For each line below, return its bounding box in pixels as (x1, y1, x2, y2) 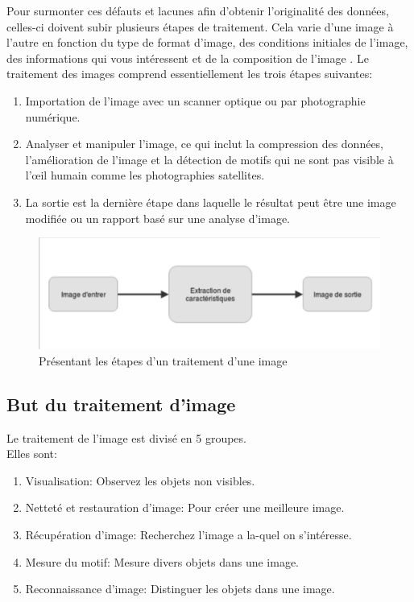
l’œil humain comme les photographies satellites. (25, 167, 265, 183)
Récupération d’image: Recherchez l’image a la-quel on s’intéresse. (25, 526, 352, 543)
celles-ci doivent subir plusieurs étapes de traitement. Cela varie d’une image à (6, 18, 394, 35)
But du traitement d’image (6, 391, 236, 416)
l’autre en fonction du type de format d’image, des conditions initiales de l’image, (6, 34, 408, 51)
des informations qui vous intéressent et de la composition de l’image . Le (6, 49, 369, 66)
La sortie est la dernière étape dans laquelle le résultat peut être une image (25, 193, 396, 210)
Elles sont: (6, 445, 57, 462)
